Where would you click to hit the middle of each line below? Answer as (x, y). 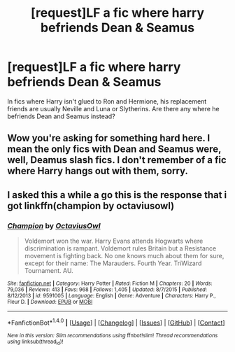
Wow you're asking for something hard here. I (109, 138)
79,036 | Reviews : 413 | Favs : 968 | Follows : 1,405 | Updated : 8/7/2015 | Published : (107, 290)
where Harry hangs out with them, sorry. (98, 171)
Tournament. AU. (49, 271)
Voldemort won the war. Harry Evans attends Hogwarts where (114, 241)
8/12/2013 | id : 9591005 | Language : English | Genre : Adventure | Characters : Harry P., (112, 296)
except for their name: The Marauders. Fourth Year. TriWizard (113, 263)
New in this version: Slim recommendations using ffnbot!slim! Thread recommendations (113, 335)
